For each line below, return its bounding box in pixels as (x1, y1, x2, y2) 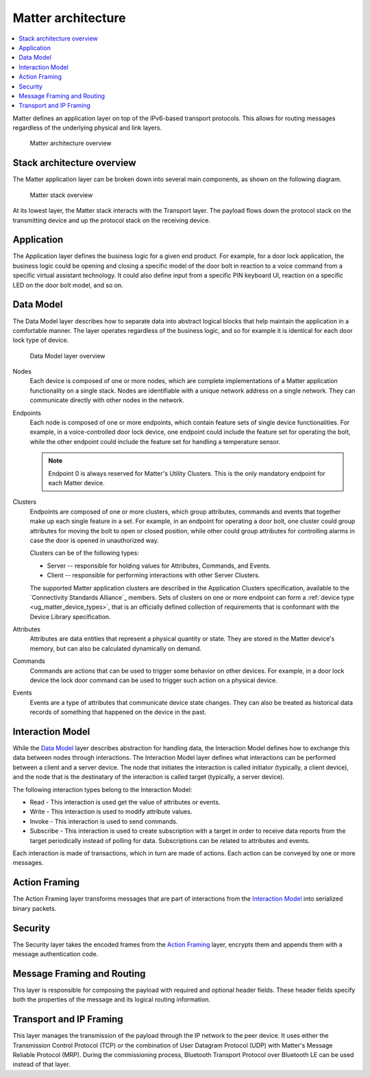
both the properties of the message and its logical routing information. (12, 995, 211, 1004)
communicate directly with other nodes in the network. (29, 396, 184, 404)
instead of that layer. (12, 1061, 71, 1069)
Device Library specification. (29, 612, 111, 621)
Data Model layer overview (29, 351, 106, 360)
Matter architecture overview (29, 139, 112, 148)
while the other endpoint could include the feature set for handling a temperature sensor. (29, 437, 281, 445)
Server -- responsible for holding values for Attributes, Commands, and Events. (47, 561, 271, 570)
